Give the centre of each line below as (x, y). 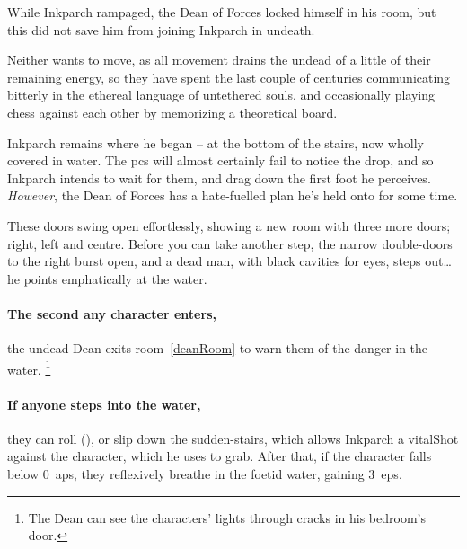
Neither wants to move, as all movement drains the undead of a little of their (219, 60)
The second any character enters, (112, 313)
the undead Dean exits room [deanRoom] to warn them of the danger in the (218, 348)
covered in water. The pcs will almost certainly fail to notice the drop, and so (220, 160)
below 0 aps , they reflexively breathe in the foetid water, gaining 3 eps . (205, 473)
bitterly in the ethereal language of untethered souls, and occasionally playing (221, 95)
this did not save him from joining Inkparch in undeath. (161, 29)
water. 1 (29, 367)
